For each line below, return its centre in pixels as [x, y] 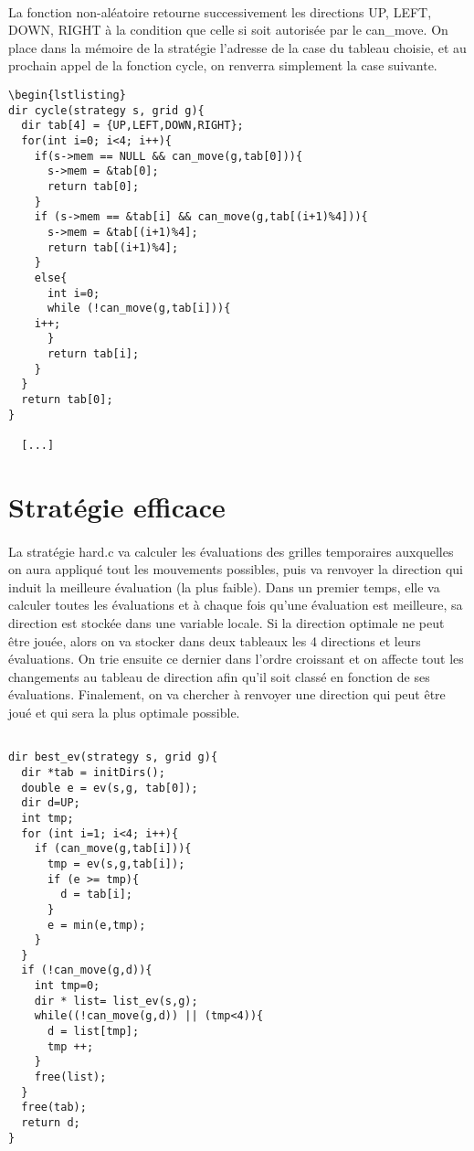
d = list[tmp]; [93, 1032]
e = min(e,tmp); [96, 925]
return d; [51, 1123]
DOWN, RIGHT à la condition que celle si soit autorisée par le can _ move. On [228, 30]
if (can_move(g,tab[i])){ [113, 849]
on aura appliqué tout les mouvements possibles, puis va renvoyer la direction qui [236, 569]
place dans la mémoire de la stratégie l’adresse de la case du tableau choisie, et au [237, 47]
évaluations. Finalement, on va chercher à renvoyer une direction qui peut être [227, 694]
